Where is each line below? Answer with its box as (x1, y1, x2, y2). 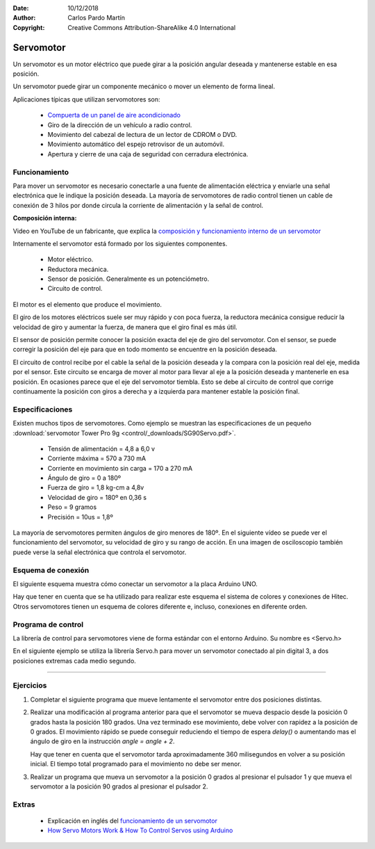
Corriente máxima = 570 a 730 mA (47, 454, 146, 462)
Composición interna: (12, 214, 77, 223)
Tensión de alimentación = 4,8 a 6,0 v (47, 444, 156, 453)
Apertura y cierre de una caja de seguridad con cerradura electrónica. (47, 149, 249, 158)
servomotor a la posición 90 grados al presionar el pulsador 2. (30, 782, 208, 791)
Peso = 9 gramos (47, 503, 97, 511)
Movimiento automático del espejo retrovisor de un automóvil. (47, 140, 225, 149)
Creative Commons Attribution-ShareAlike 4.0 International (67, 23, 236, 31)
